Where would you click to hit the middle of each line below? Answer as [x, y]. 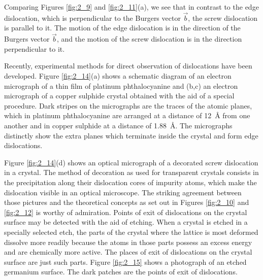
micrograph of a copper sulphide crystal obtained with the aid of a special [119, 96]
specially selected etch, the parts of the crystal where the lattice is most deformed [131, 232]
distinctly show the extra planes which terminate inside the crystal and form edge [131, 135]
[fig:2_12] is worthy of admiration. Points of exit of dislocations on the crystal [126, 212]
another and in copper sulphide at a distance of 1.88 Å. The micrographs [118, 125]
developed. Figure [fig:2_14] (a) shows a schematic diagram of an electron [118, 76]
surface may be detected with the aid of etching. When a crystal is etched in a [126, 222]
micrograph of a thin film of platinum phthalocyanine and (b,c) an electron [121, 85]
